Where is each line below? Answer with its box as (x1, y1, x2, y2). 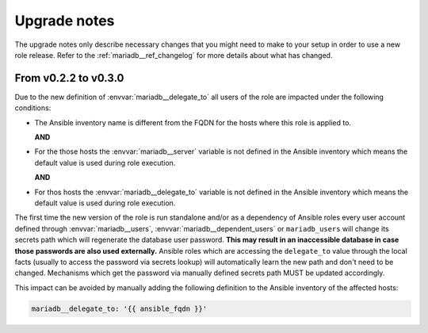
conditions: (14, 103, 52, 113)
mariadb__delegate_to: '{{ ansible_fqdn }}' (31, 304, 208, 313)
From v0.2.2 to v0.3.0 (14, 71, 124, 85)
